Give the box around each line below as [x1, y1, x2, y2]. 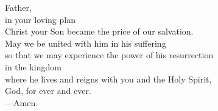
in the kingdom [5, 60, 62, 73]
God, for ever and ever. [5, 84, 91, 97]
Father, [5, 1, 32, 13]
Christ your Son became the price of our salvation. [5, 25, 194, 38]
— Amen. [5, 96, 38, 109]
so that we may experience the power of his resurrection [5, 49, 214, 61]
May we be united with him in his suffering [5, 36, 166, 49]
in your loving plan [5, 13, 76, 25]
